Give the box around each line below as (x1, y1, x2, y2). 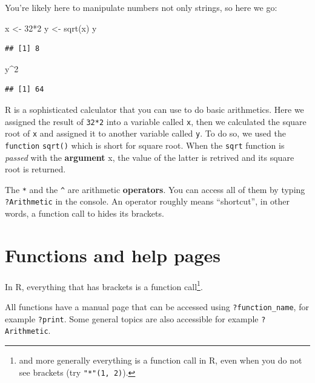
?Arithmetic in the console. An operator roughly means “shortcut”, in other (5, 195, 290, 208)
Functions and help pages (5, 242, 221, 267)
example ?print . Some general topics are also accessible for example (5, 312, 259, 325)
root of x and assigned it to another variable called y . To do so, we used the (5, 127, 286, 140)
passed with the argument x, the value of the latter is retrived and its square (5, 151, 294, 163)
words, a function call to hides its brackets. (5, 207, 164, 220)
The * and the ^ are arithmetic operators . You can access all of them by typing (5, 183, 305, 195)
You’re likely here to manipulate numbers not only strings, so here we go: (5, 1, 277, 13)
